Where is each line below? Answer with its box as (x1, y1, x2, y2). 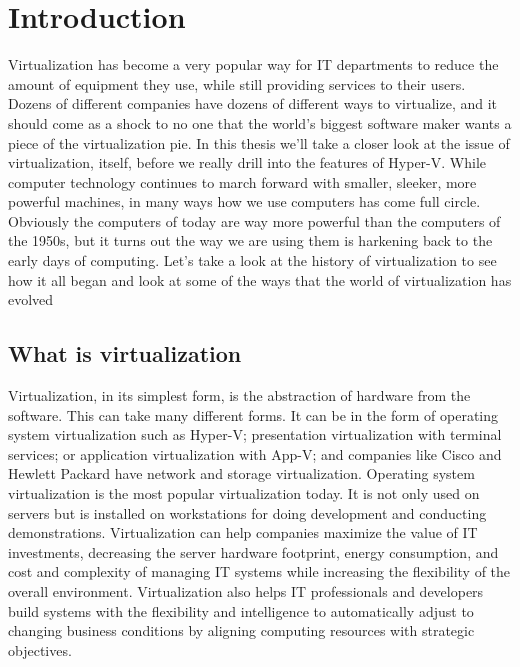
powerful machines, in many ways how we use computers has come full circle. (8, 191, 481, 212)
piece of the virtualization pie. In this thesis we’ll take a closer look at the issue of (8, 132, 510, 153)
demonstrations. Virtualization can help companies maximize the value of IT (8, 522, 478, 543)
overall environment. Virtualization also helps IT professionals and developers (8, 580, 484, 601)
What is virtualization (8, 338, 242, 369)
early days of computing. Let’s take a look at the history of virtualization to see (8, 250, 497, 271)
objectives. (8, 639, 72, 660)
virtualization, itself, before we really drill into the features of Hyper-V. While (8, 152, 486, 173)
